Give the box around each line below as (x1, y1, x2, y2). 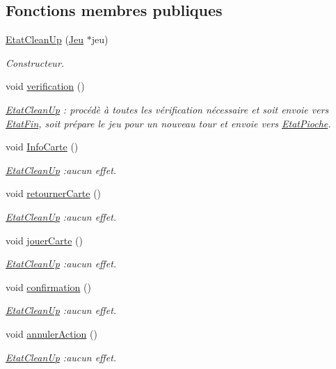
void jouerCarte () (6, 233, 83, 247)
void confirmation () (6, 279, 91, 294)
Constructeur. (6, 55, 65, 70)
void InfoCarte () (6, 139, 79, 154)
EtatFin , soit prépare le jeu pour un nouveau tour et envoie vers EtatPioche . (6, 116, 331, 130)
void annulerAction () (6, 326, 97, 340)
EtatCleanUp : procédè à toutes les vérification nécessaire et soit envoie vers (6, 102, 329, 116)
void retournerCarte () (6, 186, 102, 201)
